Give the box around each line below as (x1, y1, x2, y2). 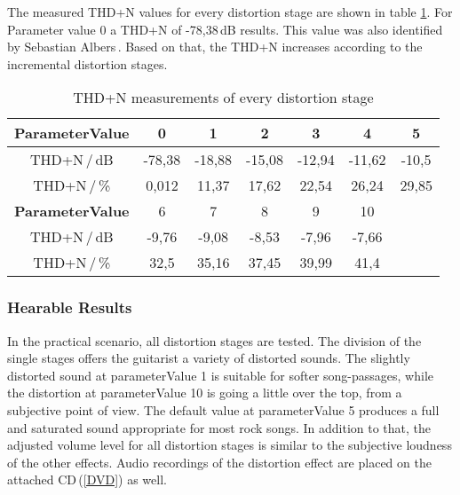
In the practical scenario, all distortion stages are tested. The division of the (7, 331, 422, 350)
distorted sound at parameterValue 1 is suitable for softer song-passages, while (7, 365, 433, 384)
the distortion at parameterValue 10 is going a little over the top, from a (7, 383, 402, 402)
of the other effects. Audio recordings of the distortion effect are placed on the (7, 452, 432, 471)
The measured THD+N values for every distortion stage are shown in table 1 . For (7, 3, 453, 20)
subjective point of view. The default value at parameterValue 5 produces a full (7, 400, 440, 419)
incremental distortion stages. (7, 54, 168, 73)
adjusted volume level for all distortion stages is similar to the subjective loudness (7, 436, 452, 454)
